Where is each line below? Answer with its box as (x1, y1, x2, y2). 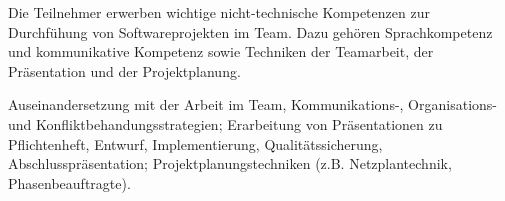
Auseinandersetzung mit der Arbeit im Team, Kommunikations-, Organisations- (8, 94, 497, 115)
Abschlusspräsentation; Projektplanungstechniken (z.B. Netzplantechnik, (8, 153, 452, 174)
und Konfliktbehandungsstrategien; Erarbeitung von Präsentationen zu (8, 113, 443, 134)
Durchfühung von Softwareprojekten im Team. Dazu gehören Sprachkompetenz (8, 21, 493, 42)
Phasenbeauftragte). (8, 172, 131, 193)
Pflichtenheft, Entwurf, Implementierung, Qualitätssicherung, (8, 133, 383, 154)
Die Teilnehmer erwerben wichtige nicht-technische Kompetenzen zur (8, 2, 430, 22)
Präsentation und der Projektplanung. (8, 60, 241, 81)
